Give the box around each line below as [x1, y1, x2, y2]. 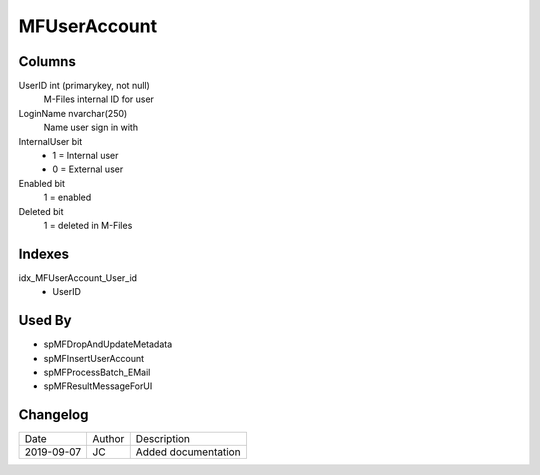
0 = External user [52, 163, 124, 175]
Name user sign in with [43, 121, 139, 134]
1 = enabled [43, 191, 92, 204]
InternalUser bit [18, 135, 83, 147]
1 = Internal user [52, 150, 119, 162]
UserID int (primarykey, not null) [18, 80, 150, 92]
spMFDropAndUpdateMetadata [43, 338, 173, 350]
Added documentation [135, 445, 241, 459]
